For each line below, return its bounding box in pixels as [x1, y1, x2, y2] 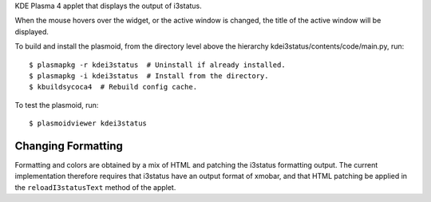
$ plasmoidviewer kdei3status [29, 119, 148, 128]
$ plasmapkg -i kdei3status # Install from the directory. [29, 71, 269, 80]
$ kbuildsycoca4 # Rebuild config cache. [29, 82, 198, 92]
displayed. [14, 26, 49, 36]
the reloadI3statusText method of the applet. [14, 182, 176, 192]
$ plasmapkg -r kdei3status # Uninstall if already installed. [29, 60, 287, 69]
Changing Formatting [14, 139, 123, 152]
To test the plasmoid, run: [14, 100, 99, 109]
